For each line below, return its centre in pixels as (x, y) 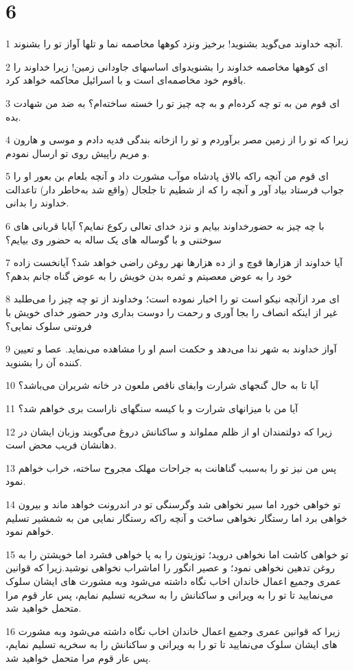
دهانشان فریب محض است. (61, 445)
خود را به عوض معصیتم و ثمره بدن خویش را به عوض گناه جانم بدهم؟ (149, 275)
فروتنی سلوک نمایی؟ (49, 325)
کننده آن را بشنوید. (44, 362)
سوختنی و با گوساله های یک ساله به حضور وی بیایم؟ (114, 239)
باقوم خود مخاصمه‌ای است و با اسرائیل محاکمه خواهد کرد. (126, 80)
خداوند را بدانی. (37, 203)
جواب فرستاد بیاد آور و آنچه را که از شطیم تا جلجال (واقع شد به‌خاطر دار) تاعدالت (175, 189)
